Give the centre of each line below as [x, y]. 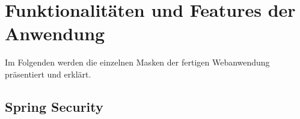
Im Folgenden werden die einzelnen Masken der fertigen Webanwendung [137, 62]
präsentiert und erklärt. [48, 74]
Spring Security [54, 106]
